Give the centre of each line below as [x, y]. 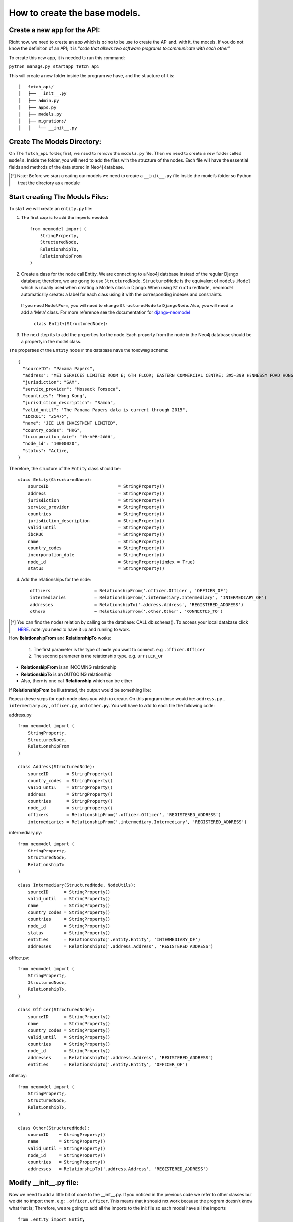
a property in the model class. [51, 341]
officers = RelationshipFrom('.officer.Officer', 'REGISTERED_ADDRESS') [124, 815]
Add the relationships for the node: [56, 580]
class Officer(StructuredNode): [56, 1010]
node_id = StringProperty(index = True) [111, 562]
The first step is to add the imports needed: [65, 218]
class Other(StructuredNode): [54, 1128]
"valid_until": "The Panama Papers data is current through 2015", [105, 410]
